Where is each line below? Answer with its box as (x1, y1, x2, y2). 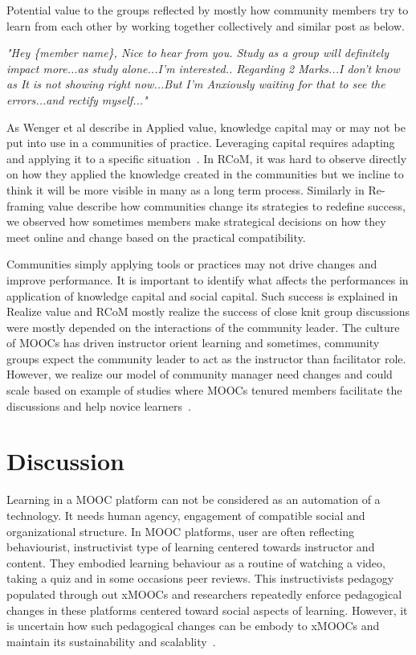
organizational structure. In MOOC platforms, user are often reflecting (6, 522, 354, 539)
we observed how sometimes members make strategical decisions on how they (6, 213, 386, 230)
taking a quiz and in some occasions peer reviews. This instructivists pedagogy (6, 570, 394, 587)
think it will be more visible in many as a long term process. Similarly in (6, 181, 365, 198)
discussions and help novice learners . (6, 397, 191, 414)
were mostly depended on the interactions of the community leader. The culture (6, 318, 400, 335)
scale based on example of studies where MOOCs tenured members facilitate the (6, 382, 402, 399)
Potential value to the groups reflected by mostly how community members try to (6, 2, 409, 18)
